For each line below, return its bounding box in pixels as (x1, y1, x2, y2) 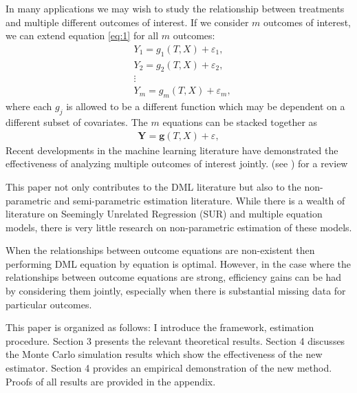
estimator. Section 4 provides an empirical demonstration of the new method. (6, 361, 332, 375)
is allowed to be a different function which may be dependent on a (66, 99, 345, 114)
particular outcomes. (6, 297, 92, 311)
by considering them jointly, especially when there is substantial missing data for (6, 284, 346, 298)
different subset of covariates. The (6, 115, 148, 129)
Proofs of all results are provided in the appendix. (6, 374, 216, 388)
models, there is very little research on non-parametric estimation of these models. (6, 220, 352, 234)
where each (6, 99, 52, 114)
